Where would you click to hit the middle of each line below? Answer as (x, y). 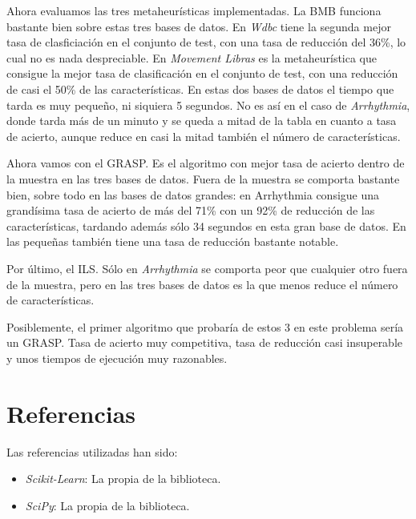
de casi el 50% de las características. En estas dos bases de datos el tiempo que (200, 89)
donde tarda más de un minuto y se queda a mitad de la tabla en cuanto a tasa (202, 121)
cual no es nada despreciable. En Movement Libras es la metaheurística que (192, 57)
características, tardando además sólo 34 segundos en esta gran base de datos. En (206, 225)
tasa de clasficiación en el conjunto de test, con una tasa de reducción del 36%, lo (206, 42)
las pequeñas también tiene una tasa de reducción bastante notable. (173, 241)
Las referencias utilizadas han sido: (92, 451)
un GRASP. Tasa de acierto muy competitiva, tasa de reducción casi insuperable (205, 342)
